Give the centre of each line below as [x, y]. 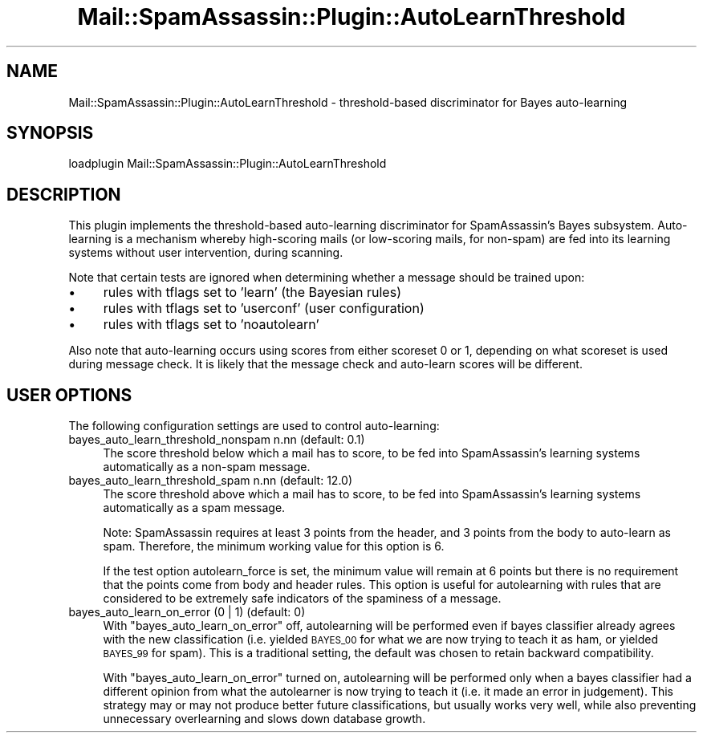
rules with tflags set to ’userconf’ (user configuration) [264, 309]
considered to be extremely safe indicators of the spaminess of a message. [302, 599]
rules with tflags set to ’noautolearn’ [211, 325]
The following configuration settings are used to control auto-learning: [254, 426]
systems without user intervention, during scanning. [206, 253]
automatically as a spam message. [194, 508]
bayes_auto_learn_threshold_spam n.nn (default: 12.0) [211, 481]
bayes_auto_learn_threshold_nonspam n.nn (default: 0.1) [217, 440]
